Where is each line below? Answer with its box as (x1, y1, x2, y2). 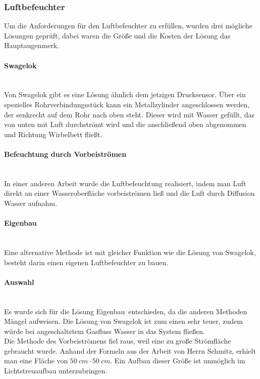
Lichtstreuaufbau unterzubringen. (4, 365, 108, 376)
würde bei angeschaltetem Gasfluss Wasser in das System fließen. (4, 325, 205, 336)
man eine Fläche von (4, 355, 68, 366)
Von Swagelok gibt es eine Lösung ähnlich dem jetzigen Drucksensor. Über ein (4, 89, 246, 100)
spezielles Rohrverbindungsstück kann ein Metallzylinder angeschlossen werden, (4, 99, 250, 109)
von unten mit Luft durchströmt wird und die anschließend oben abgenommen (4, 119, 246, 130)
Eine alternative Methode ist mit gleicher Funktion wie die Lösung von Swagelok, (4, 246, 256, 257)
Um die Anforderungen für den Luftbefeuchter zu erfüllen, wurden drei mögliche (4, 20, 252, 31)
